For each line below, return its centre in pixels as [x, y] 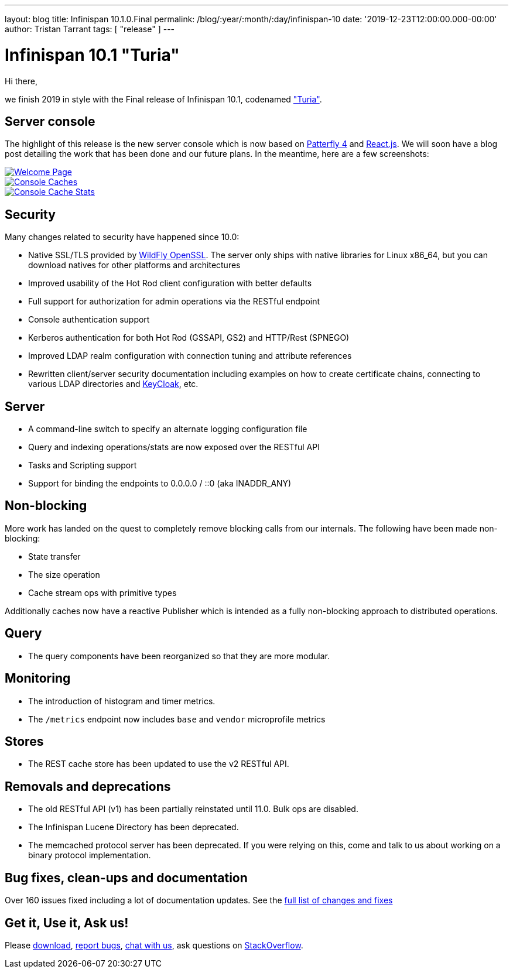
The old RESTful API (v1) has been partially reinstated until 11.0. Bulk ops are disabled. [193, 809]
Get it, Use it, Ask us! [67, 923]
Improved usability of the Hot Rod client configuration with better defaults [170, 283]
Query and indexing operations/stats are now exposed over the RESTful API [174, 447]
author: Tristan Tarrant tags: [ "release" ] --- [90, 29]
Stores [24, 741]
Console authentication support [89, 320]
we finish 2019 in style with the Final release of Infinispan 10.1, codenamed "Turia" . [163, 99]
